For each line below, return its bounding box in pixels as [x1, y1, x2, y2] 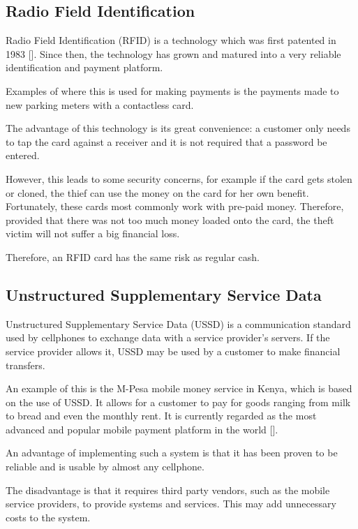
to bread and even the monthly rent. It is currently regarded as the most [6, 408, 317, 423]
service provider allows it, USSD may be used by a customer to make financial [6, 343, 341, 358]
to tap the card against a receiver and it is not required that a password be [6, 134, 327, 149]
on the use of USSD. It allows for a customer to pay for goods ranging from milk [6, 394, 351, 409]
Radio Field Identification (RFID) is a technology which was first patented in [6, 33, 336, 47]
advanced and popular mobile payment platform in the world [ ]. [6, 422, 278, 436]
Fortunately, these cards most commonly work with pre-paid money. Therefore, [6, 199, 344, 214]
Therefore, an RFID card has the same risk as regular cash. [6, 249, 260, 264]
